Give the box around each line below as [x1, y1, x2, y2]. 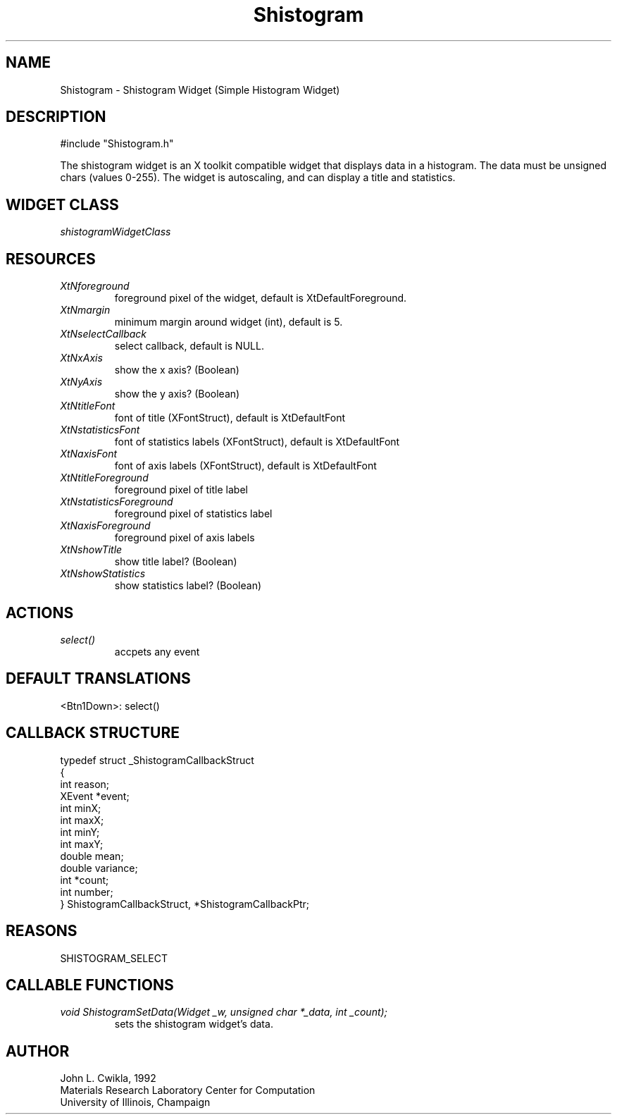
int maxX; [60, 813, 104, 826]
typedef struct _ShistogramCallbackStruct [60, 753, 254, 766]
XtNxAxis [60, 352, 103, 364]
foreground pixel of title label [114, 484, 248, 496]
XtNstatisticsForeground [60, 496, 173, 508]
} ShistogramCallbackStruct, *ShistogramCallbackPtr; [60, 897, 309, 910]
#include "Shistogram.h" [60, 137, 174, 150]
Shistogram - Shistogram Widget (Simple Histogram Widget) [60, 83, 340, 96]
